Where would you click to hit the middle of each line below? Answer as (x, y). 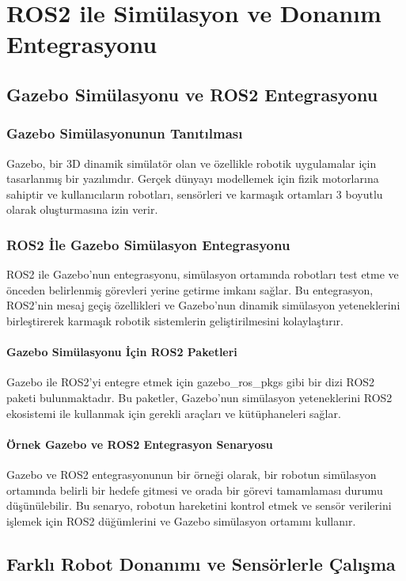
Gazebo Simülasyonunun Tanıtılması (125, 133)
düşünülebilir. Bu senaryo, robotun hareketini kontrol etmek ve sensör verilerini (199, 505)
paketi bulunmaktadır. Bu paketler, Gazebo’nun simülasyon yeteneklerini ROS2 (199, 397)
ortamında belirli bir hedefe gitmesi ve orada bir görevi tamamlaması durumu (195, 490)
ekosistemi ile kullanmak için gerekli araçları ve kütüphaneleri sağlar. (174, 413)
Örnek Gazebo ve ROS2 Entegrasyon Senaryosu (140, 444)
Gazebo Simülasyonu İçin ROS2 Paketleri (122, 352)
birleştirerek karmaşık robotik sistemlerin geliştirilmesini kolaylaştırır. (175, 320)
